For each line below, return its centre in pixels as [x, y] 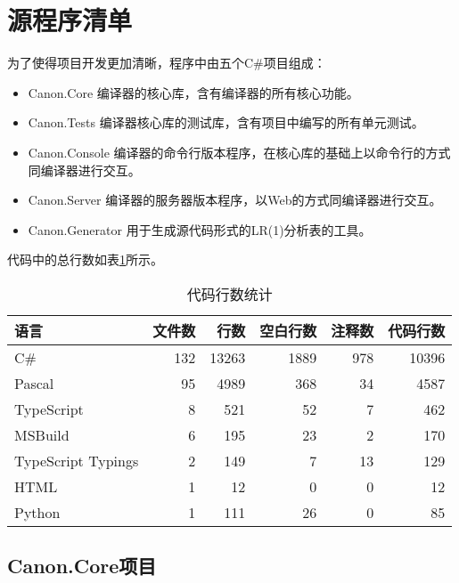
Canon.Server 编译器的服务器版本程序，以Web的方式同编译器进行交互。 [235, 200]
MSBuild [42, 434]
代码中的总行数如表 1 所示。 [85, 259]
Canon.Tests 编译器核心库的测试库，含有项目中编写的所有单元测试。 [226, 122]
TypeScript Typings [77, 460]
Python [37, 512]
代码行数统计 [229, 294]
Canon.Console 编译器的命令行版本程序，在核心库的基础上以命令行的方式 [239, 152]
